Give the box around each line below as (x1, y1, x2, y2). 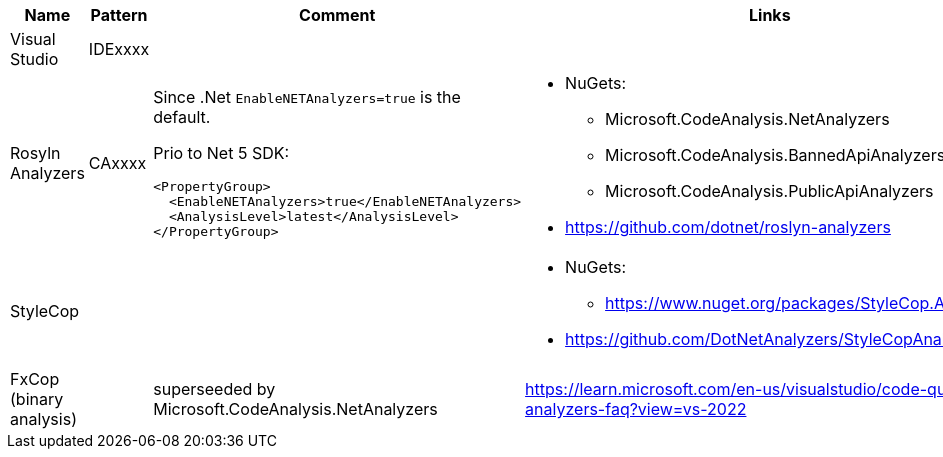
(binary (10, 389, 64, 409)
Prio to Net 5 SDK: (153, 143, 290, 163)
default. (153, 107, 211, 127)
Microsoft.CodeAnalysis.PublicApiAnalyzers (605, 181, 934, 201)
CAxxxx (88, 153, 147, 173)
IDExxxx (88, 39, 150, 59)
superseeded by (153, 379, 276, 399)
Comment (299, 5, 376, 25)
